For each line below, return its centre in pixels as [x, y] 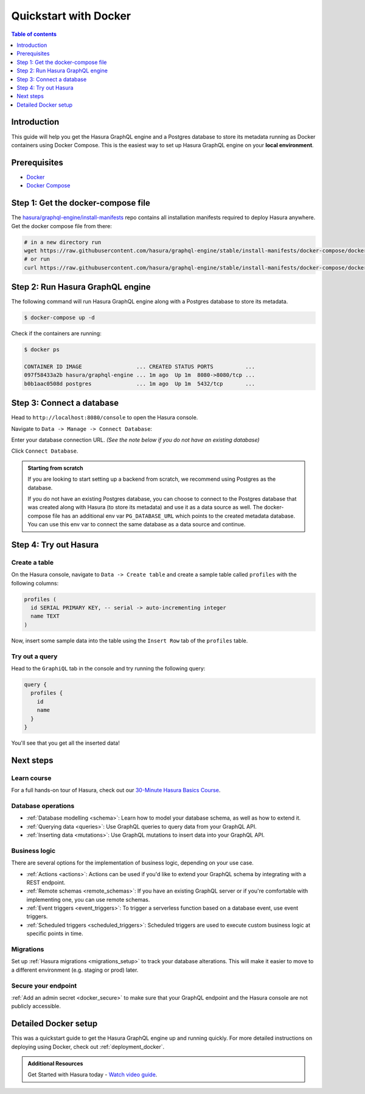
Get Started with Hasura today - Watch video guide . [92, 1075]
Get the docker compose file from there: [62, 226]
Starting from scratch [55, 468]
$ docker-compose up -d [60, 318]
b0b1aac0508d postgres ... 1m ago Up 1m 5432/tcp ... [140, 384]
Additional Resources [55, 1063]
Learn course [31, 778]
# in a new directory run [63, 242]
